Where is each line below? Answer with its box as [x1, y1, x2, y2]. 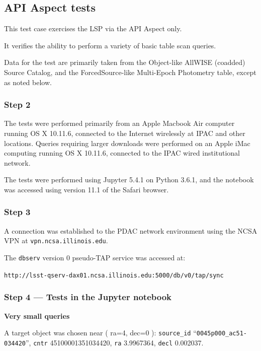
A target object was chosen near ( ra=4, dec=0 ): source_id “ [4, 327, 197, 338]
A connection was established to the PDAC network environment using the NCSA [4, 225, 257, 236]
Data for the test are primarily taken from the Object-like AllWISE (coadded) [4, 57, 245, 67]
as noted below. [4, 77, 52, 87]
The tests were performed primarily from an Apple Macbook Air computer [4, 118, 235, 128]
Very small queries [4, 310, 70, 321]
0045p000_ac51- [196, 330, 247, 337]
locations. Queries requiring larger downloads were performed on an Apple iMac [4, 137, 250, 148]
